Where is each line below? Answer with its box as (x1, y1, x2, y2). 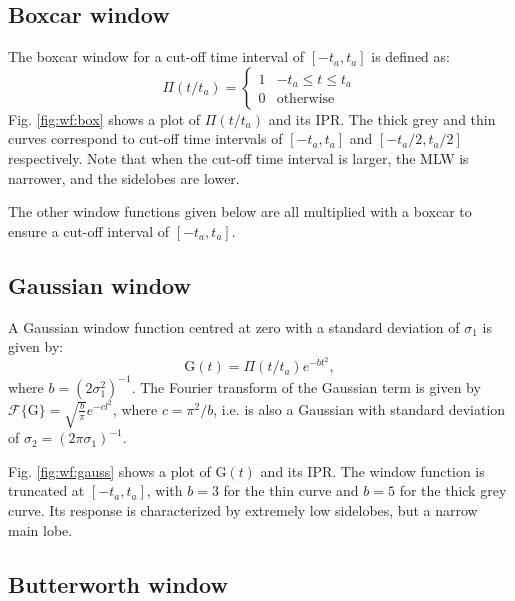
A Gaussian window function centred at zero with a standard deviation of (8, 316, 460, 337)
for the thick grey (399, 480, 507, 501)
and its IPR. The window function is (260, 460, 485, 481)
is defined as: (371, 46, 450, 67)
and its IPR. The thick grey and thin (268, 108, 496, 129)
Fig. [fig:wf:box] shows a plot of (8, 108, 201, 129)
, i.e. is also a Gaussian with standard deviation (213, 398, 506, 419)
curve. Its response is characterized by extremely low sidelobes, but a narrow (8, 499, 478, 520)
